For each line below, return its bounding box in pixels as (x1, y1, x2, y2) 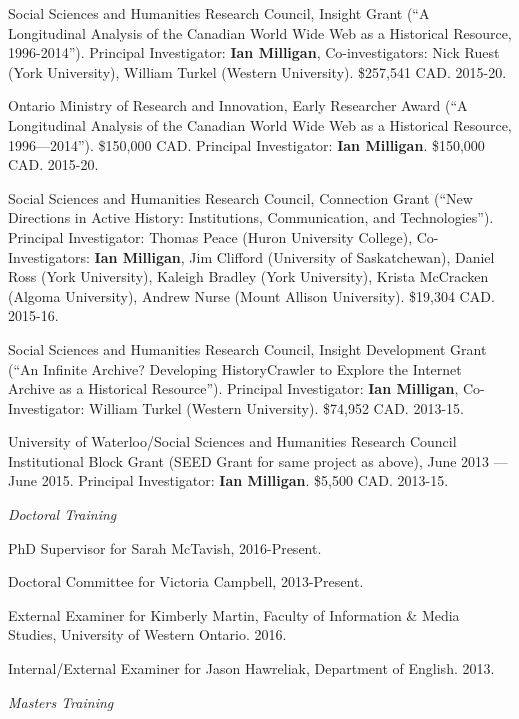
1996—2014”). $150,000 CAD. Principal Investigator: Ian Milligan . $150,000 (8, 134, 485, 155)
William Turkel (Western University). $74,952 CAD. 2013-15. (89, 397, 464, 418)
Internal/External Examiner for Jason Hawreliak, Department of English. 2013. (8, 658, 495, 679)
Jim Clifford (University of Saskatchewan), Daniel (189, 246, 495, 267)
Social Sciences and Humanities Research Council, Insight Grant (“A (8, 3, 430, 23)
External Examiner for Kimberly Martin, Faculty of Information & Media (8, 604, 460, 625)
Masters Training (8, 691, 114, 712)
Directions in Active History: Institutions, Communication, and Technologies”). (8, 207, 494, 228)
